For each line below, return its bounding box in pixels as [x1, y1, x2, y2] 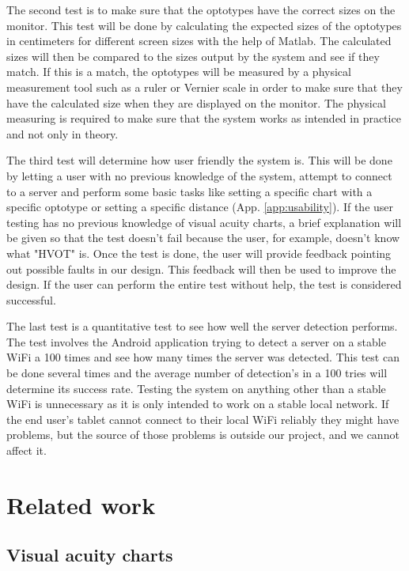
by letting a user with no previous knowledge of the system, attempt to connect [6, 167, 392, 183]
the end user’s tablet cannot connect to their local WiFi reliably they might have [6, 410, 400, 427]
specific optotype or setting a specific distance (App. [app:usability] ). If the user [6, 199, 394, 215]
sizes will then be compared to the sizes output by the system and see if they [6, 47, 380, 64]
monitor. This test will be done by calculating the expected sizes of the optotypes [6, 17, 402, 33]
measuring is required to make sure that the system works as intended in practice [6, 110, 401, 127]
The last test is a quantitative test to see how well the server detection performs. [6, 318, 398, 335]
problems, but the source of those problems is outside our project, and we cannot [6, 426, 400, 443]
